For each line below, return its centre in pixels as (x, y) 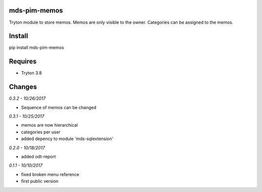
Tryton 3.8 (32, 73)
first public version (40, 181)
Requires (23, 61)
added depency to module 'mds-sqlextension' (67, 139)
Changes (23, 87)
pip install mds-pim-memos (36, 48)
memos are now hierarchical (49, 125)
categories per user (41, 132)
